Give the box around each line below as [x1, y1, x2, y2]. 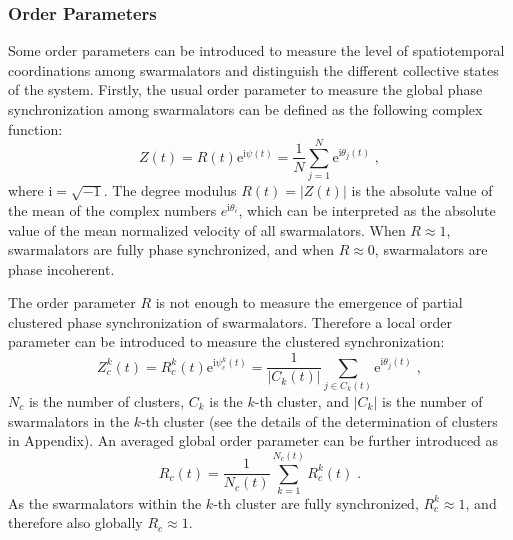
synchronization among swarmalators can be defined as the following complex [8, 99, 483, 119]
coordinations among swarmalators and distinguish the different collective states [8, 59, 499, 80]
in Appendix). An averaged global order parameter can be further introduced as [8, 430, 499, 451]
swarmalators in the [8, 410, 130, 431]
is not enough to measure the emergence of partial [155, 292, 463, 313]
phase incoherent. [8, 258, 115, 279]
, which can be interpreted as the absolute [238, 199, 496, 220]
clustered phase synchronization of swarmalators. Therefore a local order [8, 311, 453, 332]
